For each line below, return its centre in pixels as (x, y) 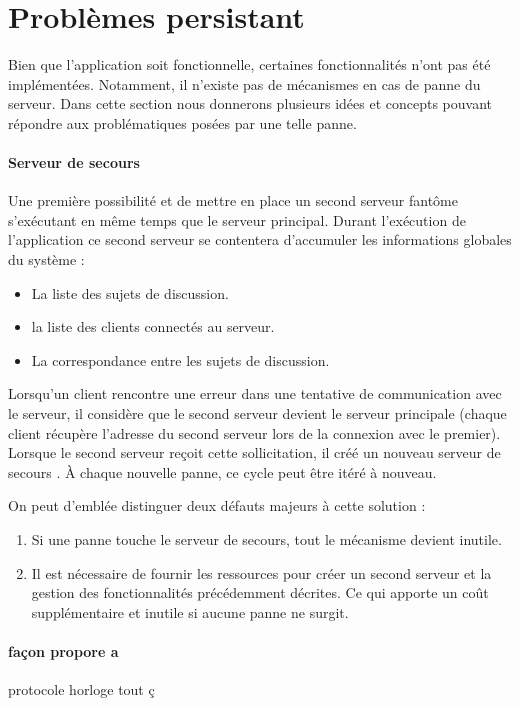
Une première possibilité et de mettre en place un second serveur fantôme (233, 200)
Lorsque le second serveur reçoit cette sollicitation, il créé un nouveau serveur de (254, 452)
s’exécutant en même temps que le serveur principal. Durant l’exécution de (237, 219)
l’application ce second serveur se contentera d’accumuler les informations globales (260, 239)
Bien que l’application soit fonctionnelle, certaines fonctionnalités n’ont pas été (249, 64)
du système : (46, 259)
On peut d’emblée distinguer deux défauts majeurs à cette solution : (217, 505)
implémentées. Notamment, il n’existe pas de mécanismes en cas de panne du (244, 83)
